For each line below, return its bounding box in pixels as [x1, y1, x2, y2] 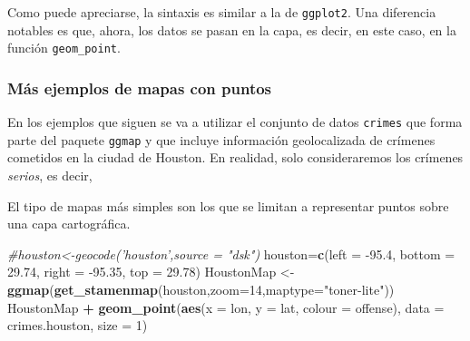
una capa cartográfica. [7, 214, 131, 233]
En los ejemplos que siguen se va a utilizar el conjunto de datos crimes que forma [7, 112, 463, 132]
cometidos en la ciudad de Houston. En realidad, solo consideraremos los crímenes [7, 148, 464, 167]
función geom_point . [7, 38, 121, 57]
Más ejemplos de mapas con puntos [7, 76, 272, 99]
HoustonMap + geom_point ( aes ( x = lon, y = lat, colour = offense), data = [7, 297, 445, 317]
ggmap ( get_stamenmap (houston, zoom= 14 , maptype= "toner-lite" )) [7, 280, 395, 298]
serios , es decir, [7, 166, 93, 185]
